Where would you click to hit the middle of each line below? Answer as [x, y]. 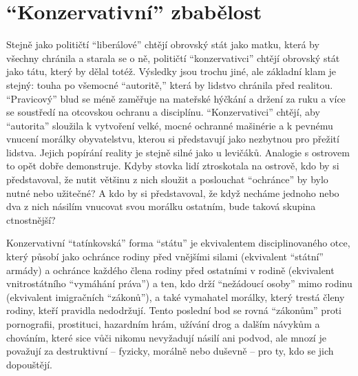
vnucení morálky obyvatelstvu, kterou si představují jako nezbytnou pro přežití [173, 139]
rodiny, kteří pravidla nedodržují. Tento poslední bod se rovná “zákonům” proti [174, 310]
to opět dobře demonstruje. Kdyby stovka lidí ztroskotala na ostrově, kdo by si [173, 166]
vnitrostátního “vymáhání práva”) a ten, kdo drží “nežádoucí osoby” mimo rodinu [179, 283]
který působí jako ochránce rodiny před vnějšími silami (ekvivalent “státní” [165, 257]
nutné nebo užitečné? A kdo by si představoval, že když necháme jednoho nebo [173, 192]
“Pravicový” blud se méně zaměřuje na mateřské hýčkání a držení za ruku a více [176, 98]
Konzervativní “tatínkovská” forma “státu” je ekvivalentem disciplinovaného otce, [178, 243]
